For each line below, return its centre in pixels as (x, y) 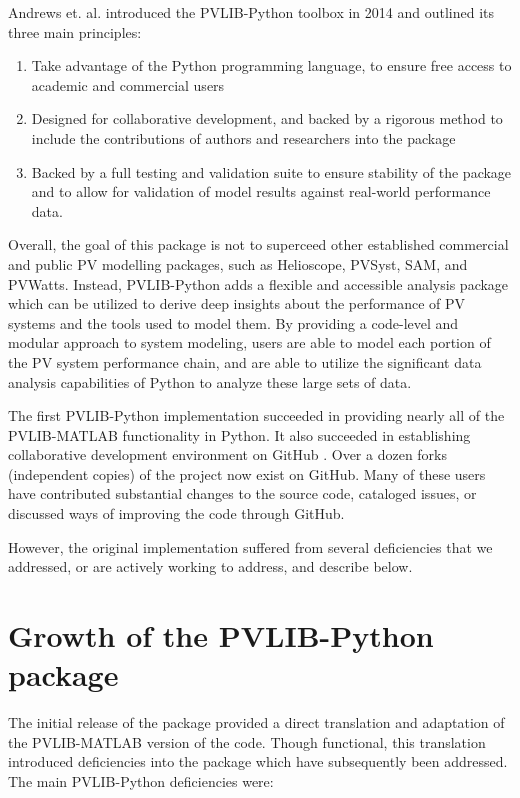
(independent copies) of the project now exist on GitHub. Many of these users (247, 473)
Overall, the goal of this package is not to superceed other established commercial (258, 244)
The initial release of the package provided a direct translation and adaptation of (256, 722)
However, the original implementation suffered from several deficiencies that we (250, 546)
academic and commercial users (128, 84)
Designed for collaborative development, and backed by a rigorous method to (267, 118)
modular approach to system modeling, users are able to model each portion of (249, 342)
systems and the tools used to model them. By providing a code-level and (233, 322)
